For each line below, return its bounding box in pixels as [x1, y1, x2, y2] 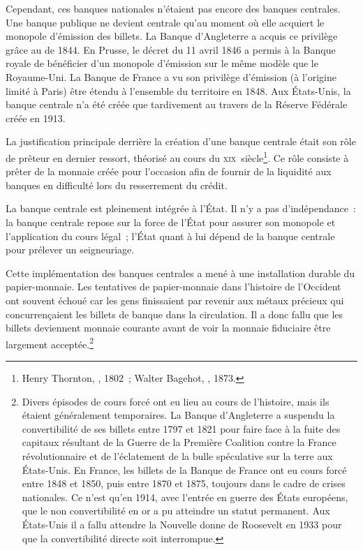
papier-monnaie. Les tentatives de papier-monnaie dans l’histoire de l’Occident [6, 279, 341, 294]
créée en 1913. [6, 110, 66, 125]
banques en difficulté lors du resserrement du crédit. [6, 177, 228, 192]
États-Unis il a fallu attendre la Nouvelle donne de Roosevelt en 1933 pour [22, 516, 342, 531]
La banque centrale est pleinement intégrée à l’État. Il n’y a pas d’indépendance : [6, 201, 356, 216]
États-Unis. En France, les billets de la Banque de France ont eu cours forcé [22, 462, 347, 477]
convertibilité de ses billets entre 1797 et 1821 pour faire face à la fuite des [22, 421, 341, 436]
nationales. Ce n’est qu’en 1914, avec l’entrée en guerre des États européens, [22, 489, 348, 504]
